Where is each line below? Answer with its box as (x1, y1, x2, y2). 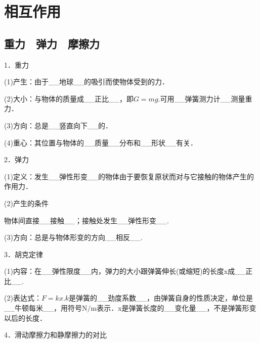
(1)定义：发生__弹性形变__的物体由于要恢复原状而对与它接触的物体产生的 (4, 171, 254, 181)
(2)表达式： (4, 292, 41, 303)
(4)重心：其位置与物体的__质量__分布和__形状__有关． (4, 137, 197, 148)
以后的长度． (4, 312, 47, 323)
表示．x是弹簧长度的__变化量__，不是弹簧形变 (97, 303, 256, 313)
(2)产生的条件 (4, 198, 49, 208)
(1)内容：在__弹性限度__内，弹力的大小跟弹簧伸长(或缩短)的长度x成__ (4, 266, 246, 276)
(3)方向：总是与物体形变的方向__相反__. (4, 232, 143, 242)
